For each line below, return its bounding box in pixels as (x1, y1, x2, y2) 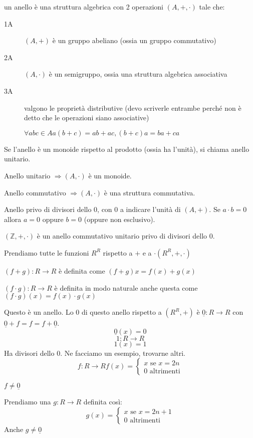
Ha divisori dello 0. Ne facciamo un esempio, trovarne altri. (4, 347, 185, 358)
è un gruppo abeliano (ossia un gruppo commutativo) (52, 35, 216, 46)
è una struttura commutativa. (104, 187, 195, 197)
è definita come (59, 265, 105, 276)
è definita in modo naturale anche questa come (54, 282, 198, 293)
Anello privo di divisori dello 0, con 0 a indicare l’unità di (4, 204, 181, 214)
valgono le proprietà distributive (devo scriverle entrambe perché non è (24, 102, 241, 113)
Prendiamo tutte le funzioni (4, 247, 89, 258)
